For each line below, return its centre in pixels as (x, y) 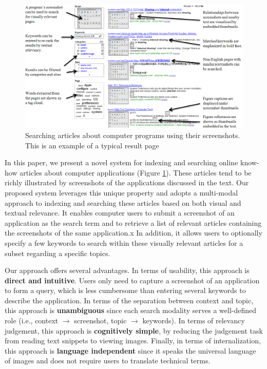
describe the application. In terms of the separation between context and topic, (129, 300)
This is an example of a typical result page (92, 145)
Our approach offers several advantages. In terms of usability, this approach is (127, 270)
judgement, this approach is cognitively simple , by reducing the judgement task (134, 330)
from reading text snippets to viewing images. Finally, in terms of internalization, (133, 341)
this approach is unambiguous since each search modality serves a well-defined (131, 310)
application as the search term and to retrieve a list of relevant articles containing (133, 222)
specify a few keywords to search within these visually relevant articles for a (124, 242)
